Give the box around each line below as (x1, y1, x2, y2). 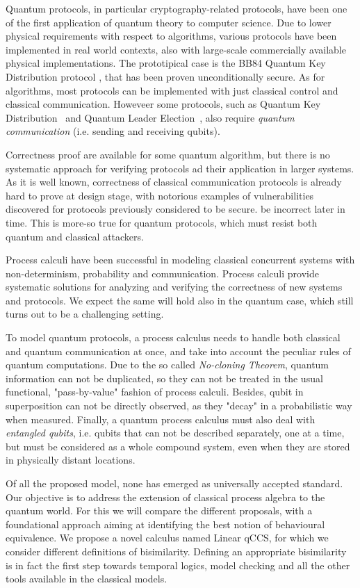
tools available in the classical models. (6, 571, 167, 586)
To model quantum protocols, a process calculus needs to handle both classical (6, 330, 341, 345)
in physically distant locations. (6, 452, 136, 467)
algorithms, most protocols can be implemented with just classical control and (6, 83, 338, 97)
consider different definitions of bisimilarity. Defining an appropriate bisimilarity (6, 544, 347, 558)
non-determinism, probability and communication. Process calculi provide (6, 266, 319, 280)
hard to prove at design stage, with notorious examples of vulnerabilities (6, 188, 314, 202)
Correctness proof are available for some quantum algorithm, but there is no (6, 147, 330, 161)
